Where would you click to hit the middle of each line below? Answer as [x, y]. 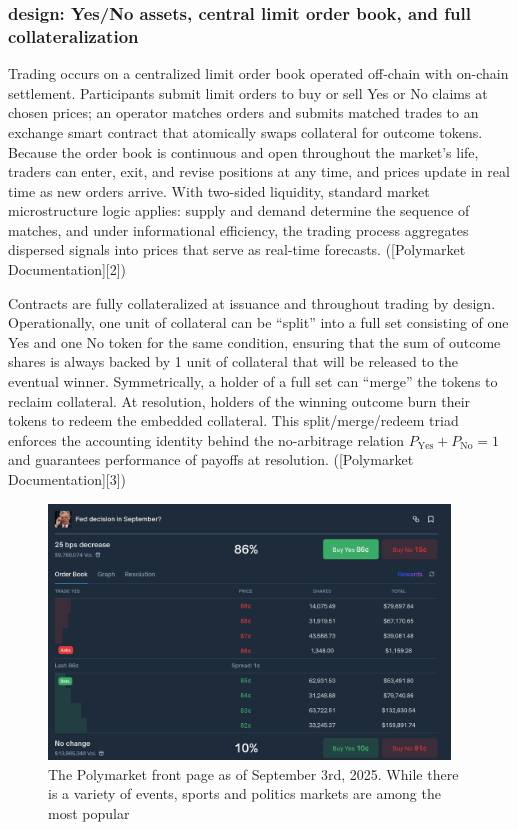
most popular [89, 812]
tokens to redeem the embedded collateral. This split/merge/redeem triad [233, 420]
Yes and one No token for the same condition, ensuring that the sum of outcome [254, 341]
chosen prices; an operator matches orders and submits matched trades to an [243, 112]
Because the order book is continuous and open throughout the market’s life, [243, 151]
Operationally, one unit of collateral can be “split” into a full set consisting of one [258, 322]
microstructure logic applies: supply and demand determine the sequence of [239, 210]
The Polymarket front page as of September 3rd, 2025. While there [253, 773]
